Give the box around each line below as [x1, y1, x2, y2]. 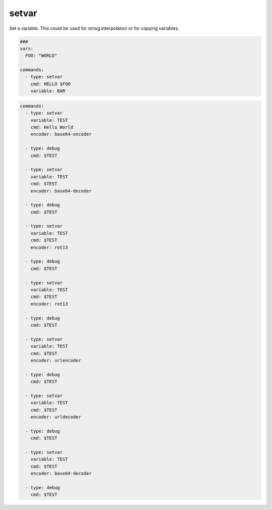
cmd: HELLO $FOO [30, 81, 71, 87]
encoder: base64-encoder [30, 131, 92, 137]
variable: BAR [30, 88, 65, 94]
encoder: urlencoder [30, 358, 82, 363]
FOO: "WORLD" [25, 53, 57, 59]
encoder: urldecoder [30, 414, 82, 420]
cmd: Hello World [30, 124, 74, 130]
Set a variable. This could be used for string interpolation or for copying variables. [9, 25, 179, 31]
